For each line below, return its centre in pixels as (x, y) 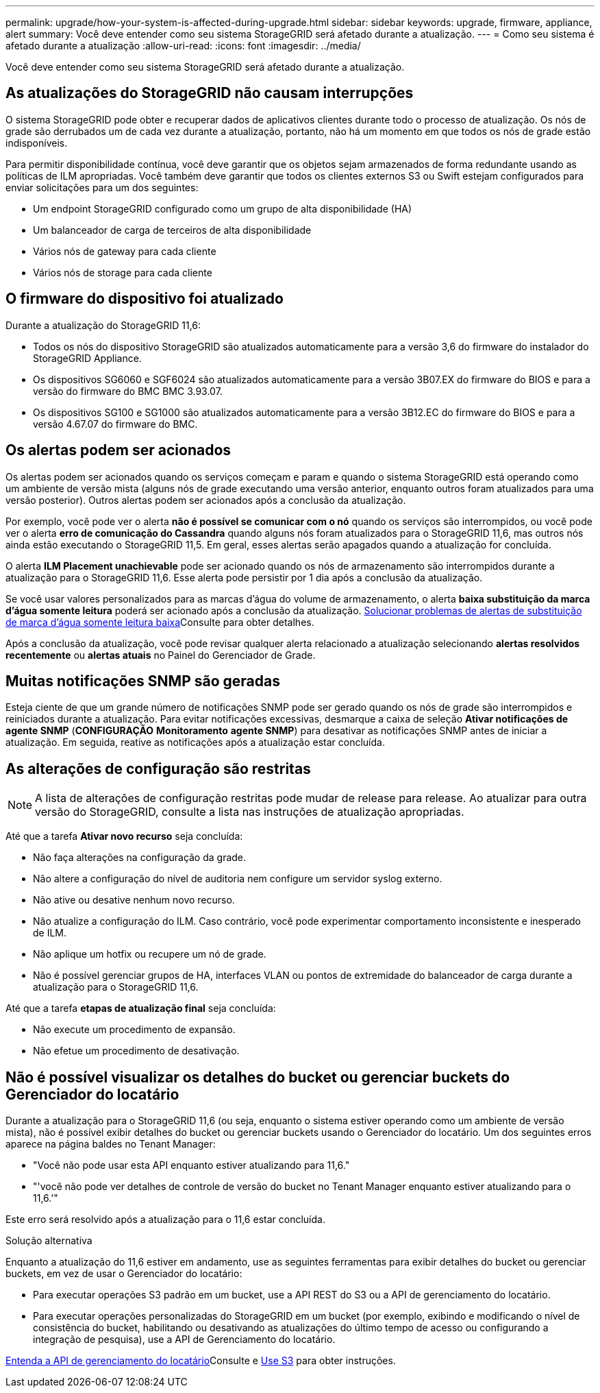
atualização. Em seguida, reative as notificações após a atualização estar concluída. (195, 742)
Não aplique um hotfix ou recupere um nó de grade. (150, 954)
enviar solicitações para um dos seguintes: (102, 187)
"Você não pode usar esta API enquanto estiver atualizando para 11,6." (191, 1165)
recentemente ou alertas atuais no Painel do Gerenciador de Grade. (161, 655)
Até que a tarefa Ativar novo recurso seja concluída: (124, 836)
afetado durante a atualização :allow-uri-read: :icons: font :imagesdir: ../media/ (183, 46)
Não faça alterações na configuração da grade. (140, 858)
